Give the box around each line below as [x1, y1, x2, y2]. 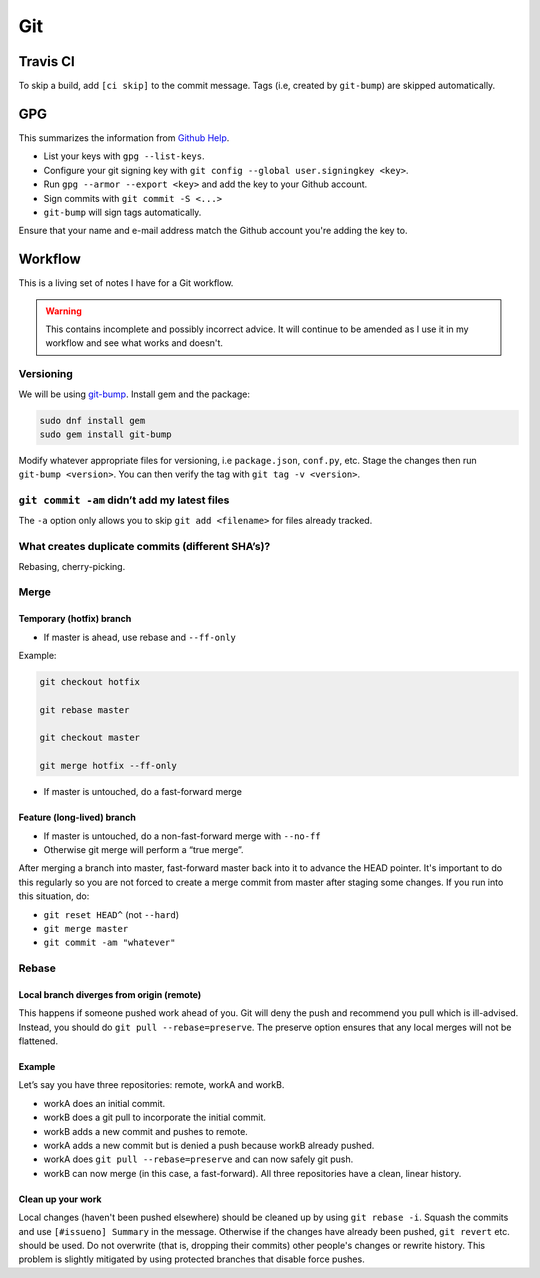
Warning [45, 305, 82, 317]
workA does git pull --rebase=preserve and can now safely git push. [43, 1153, 354, 1165]
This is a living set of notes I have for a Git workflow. [18, 277, 234, 289]
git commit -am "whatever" [43, 937, 176, 949]
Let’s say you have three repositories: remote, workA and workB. [18, 1079, 285, 1091]
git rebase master [39, 704, 130, 715]
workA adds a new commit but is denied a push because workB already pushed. [43, 1140, 375, 1152]
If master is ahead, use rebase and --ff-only [43, 631, 237, 643]
